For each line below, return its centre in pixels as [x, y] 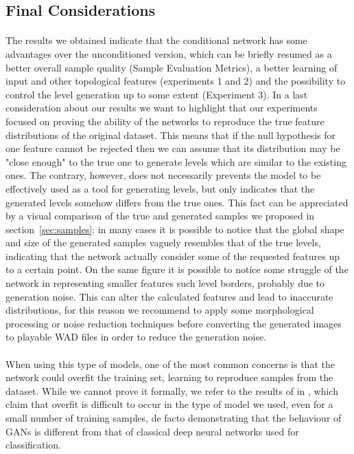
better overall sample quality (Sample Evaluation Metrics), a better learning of [172, 67]
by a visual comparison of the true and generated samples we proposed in [160, 216]
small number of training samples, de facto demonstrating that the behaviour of [174, 418]
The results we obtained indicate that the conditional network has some [156, 40]
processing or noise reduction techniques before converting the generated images [174, 323]
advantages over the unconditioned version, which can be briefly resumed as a [169, 53]
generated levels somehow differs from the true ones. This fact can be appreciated [177, 202]
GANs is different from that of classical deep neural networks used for [152, 431]
